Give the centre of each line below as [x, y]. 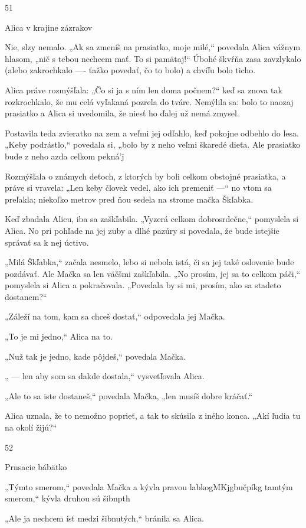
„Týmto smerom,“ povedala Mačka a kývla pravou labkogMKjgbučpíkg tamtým [149, 486]
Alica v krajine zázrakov [49, 27]
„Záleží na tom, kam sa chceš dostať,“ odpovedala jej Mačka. [115, 316]
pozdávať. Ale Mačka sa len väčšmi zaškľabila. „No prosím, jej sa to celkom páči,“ [153, 273]
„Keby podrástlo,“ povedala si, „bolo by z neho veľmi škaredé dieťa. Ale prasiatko [153, 144]
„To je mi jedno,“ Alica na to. [59, 336]
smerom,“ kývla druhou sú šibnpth [68, 498]
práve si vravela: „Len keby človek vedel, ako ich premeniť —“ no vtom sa [138, 188]
